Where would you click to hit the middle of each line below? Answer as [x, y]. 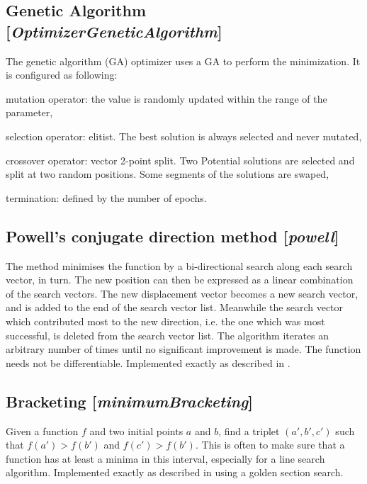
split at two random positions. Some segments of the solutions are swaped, [168, 174]
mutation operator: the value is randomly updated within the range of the [166, 98]
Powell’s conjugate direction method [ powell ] [173, 236]
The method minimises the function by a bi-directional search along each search [179, 265]
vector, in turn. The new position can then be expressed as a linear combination [180, 280]
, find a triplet [249, 430]
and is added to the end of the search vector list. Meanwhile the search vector [175, 307]
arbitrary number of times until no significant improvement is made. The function [183, 349]
